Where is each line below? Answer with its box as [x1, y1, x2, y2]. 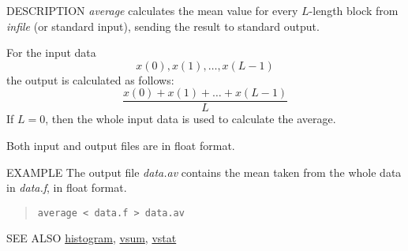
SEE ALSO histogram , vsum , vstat [6, 230, 177, 246]
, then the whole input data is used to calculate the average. [45, 111, 336, 127]
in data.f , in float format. [6, 179, 127, 196]
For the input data [6, 44, 96, 61]
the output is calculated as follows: [6, 71, 174, 88]
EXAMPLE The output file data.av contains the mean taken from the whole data [6, 163, 402, 180]
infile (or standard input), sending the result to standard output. [6, 17, 320, 34]
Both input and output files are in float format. [6, 137, 235, 154]
